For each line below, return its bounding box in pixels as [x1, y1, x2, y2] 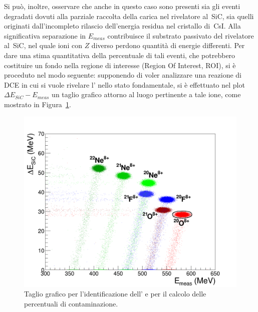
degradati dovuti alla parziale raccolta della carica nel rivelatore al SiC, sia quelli [4, 11, 254, 21]
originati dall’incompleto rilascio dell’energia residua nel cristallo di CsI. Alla [4, 21, 241, 31]
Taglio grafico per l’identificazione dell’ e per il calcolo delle [24, 288, 206, 299]
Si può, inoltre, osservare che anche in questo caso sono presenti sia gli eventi [4, 1, 240, 11]
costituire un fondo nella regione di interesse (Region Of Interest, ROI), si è [4, 60, 236, 70]
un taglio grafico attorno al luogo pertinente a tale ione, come [52, 89, 241, 100]
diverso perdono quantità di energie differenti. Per [91, 40, 245, 51]
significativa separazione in [4, 30, 86, 41]
